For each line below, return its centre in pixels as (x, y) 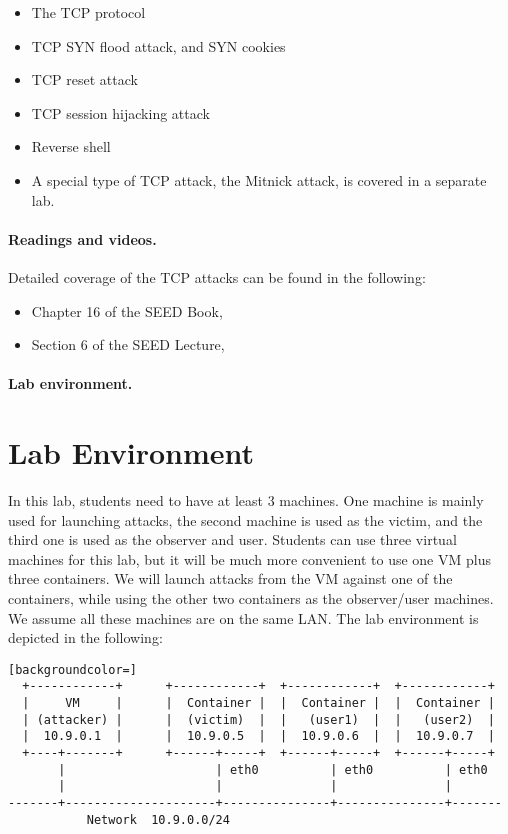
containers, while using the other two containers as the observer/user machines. (251, 598)
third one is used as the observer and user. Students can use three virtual (232, 539)
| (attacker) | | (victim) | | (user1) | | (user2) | (258, 719)
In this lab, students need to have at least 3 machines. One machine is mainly (246, 500)
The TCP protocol (88, 12)
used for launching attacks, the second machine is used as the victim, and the (245, 519)
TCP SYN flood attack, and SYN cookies (158, 45)
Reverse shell (71, 146)
